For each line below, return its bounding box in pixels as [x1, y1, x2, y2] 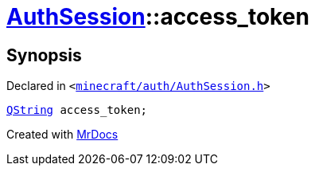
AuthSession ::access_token [6, 3, 309, 30]
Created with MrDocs [6, 127, 119, 142]
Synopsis [6, 45, 82, 65]
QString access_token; [6, 104, 148, 117]
